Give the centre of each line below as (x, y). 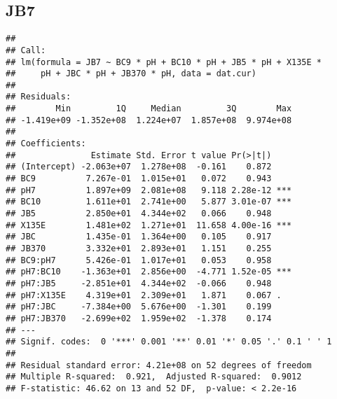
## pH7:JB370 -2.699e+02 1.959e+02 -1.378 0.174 (139, 318)
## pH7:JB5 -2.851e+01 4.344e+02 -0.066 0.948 (139, 283)
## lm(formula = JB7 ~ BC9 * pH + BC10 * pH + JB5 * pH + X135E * (164, 62)
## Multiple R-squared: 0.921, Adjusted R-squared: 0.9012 (154, 377)
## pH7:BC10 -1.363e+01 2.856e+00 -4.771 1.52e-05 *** (149, 272)
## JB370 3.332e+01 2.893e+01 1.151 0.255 (139, 249)
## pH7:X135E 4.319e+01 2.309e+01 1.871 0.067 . (144, 295)
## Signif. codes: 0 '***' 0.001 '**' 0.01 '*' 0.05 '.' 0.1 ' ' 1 (169, 342)
